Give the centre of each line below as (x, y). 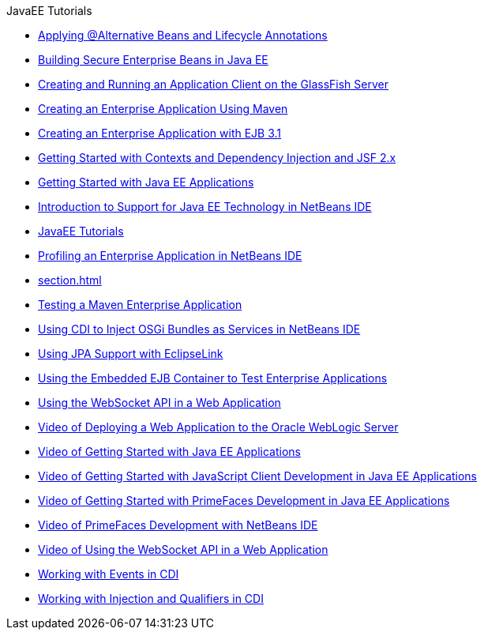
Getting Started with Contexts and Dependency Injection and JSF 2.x (217, 158)
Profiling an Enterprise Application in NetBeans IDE (170, 256)
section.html (70, 280)
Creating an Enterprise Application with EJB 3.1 (160, 133)
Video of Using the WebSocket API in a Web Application (183, 549)
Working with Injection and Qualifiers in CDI (151, 598)
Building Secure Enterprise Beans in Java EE (153, 60)
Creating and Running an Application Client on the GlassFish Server (213, 84)
